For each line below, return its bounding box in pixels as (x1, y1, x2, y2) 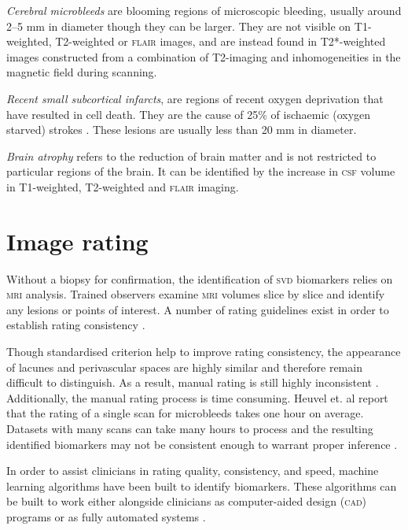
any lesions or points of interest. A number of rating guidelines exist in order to (6, 301, 389, 317)
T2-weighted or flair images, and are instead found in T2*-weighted (55, 33, 386, 50)
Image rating (6, 224, 149, 257)
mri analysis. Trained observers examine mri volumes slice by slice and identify (6, 286, 385, 302)
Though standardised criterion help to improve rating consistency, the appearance (6, 343, 401, 360)
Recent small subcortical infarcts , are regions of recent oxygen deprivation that (6, 90, 384, 106)
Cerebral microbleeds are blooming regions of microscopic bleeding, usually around (6, 2, 402, 18)
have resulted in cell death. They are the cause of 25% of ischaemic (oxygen (6, 106, 371, 122)
